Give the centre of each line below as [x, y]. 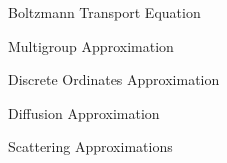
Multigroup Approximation [91, 45]
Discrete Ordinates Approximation [114, 79]
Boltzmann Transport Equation [104, 12]
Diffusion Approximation [84, 112]
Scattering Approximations [90, 146]
